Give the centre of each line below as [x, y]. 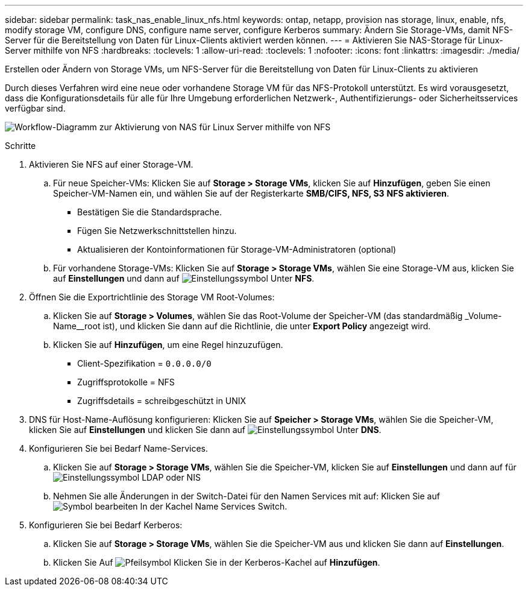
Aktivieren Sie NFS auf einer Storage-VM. [111, 164]
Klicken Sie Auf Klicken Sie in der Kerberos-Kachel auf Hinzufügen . [217, 562]
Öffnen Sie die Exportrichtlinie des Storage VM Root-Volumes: [152, 297]
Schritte [20, 146]
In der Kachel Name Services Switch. [214, 506]
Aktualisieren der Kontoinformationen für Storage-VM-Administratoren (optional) [237, 249]
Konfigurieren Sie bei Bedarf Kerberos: [106, 525]
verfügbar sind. [35, 108]
